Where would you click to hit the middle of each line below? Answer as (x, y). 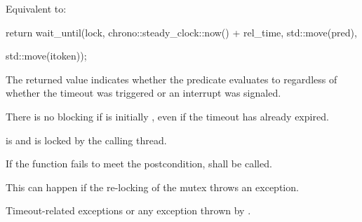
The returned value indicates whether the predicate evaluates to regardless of (172, 79)
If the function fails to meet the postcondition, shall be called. (139, 164)
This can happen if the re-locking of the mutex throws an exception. (152, 187)
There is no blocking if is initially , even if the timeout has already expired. (167, 116)
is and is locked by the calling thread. (86, 140)
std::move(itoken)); (46, 56)
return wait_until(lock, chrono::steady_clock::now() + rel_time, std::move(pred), (181, 32)
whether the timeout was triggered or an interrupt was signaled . (143, 93)
